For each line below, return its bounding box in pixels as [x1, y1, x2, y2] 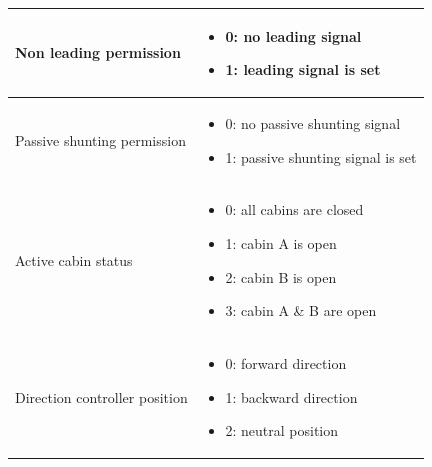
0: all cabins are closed [225, 199, 364, 220]
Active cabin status [15, 249, 133, 270]
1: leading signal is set [225, 59, 381, 80]
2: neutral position [225, 420, 339, 441]
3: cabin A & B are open [225, 300, 377, 321]
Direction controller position [15, 386, 188, 407]
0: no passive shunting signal [225, 112, 401, 133]
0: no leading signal [225, 25, 362, 46]
